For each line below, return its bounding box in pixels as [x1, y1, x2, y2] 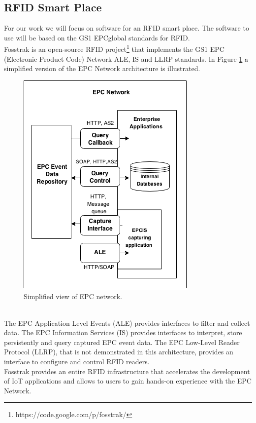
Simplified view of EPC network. [24, 291, 122, 302]
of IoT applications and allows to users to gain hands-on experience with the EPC [4, 376, 252, 386]
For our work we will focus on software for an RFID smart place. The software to [4, 23, 249, 33]
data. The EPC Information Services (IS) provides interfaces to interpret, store [4, 327, 242, 338]
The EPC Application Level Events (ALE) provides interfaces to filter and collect [4, 317, 250, 328]
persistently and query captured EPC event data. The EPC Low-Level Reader [4, 337, 240, 347]
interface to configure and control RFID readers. [4, 356, 150, 366]
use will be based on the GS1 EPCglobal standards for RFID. [4, 32, 190, 42]
